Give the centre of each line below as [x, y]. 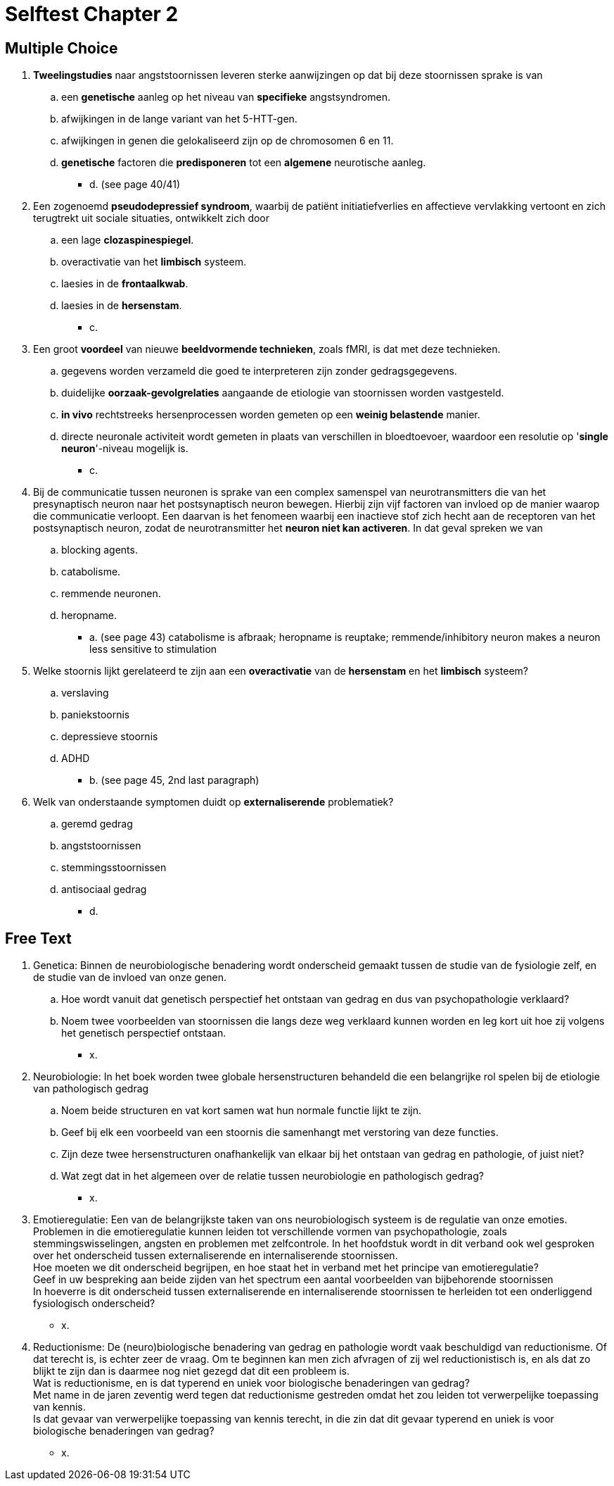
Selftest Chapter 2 [92, 14]
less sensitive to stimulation [153, 649]
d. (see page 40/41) [135, 185]
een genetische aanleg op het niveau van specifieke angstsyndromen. [226, 97]
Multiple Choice [62, 48]
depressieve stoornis [110, 737]
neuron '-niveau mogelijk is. [125, 449]
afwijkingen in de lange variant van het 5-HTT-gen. [179, 119]
